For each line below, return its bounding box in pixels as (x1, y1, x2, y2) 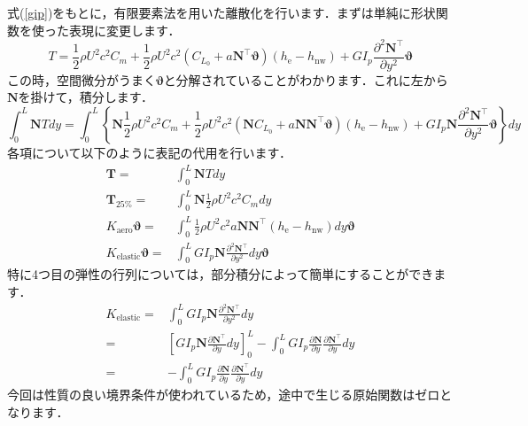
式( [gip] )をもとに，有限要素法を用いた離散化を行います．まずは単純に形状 (7, 4, 436, 21)
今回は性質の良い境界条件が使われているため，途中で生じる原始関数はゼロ (7, 385, 440, 404)
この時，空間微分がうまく (7, 70, 156, 89)
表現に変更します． (68, 20, 181, 39)
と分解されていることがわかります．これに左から (163, 70, 448, 89)
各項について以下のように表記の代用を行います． (7, 143, 292, 161)
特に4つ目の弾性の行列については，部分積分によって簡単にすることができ (7, 265, 434, 283)
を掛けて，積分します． (18, 88, 154, 106)
